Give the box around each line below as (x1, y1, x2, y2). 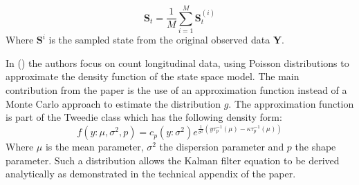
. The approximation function (228, 96, 354, 110)
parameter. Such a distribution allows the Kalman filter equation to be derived (6, 153, 340, 167)
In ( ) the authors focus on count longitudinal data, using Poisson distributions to (6, 55, 349, 70)
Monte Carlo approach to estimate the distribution (6, 96, 221, 110)
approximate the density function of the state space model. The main (6, 69, 300, 84)
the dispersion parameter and (159, 139, 284, 154)
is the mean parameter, (45, 139, 144, 154)
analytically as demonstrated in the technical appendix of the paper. (6, 166, 296, 181)
